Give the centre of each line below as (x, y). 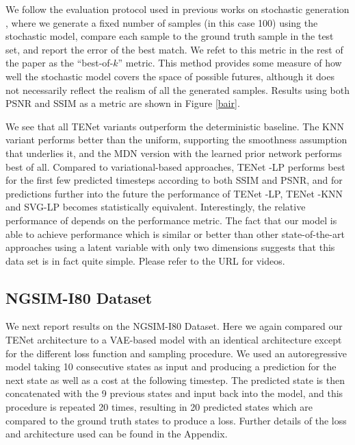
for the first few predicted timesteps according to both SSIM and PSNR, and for (174, 180)
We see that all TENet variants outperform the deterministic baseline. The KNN (175, 126)
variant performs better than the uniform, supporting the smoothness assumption (176, 140)
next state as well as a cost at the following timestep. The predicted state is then (175, 380)
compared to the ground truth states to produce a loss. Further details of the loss (176, 420)
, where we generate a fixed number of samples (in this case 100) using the (162, 22)
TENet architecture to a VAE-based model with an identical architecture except (174, 340)
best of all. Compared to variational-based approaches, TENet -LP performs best (175, 166)
